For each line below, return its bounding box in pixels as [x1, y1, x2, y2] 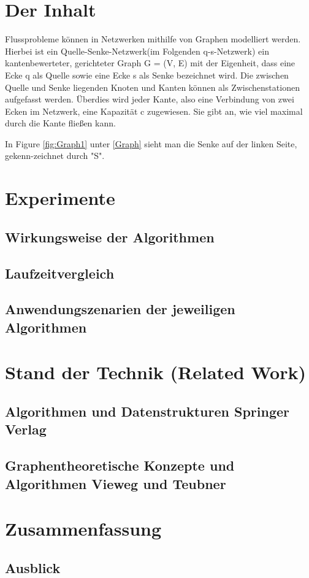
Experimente [5, 185, 115, 210]
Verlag [5, 420, 47, 439]
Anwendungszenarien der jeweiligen [5, 299, 235, 318]
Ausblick [5, 558, 61, 577]
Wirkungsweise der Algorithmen [5, 227, 215, 246]
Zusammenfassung [5, 516, 162, 541]
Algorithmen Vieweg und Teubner [5, 474, 226, 493]
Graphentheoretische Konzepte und [5, 456, 235, 475]
